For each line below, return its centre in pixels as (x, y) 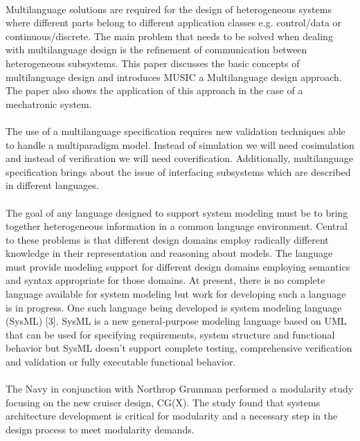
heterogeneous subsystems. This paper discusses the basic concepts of (153, 63)
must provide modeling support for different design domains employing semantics (178, 266)
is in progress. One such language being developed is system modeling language (174, 307)
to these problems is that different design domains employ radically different (167, 239)
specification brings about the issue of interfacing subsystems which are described (178, 171)
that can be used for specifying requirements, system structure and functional (170, 334)
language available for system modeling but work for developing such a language (176, 294)
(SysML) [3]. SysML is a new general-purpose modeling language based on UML (176, 321)
